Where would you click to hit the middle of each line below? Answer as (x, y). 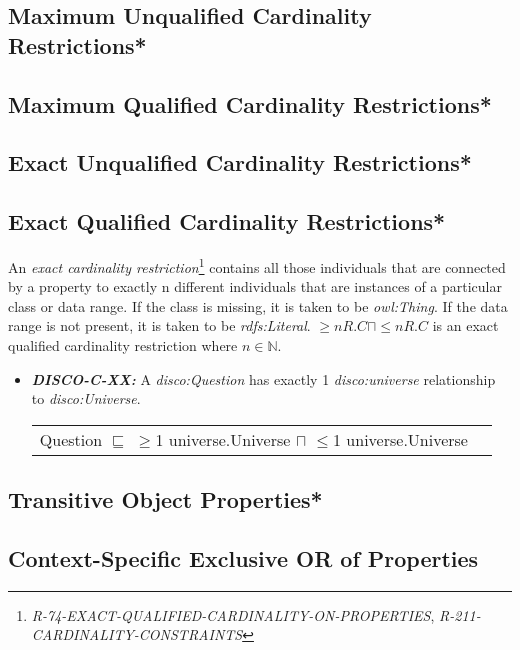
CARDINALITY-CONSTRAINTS (137, 634)
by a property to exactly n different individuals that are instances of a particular (255, 286)
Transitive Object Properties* (165, 499)
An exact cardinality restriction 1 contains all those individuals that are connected (257, 265)
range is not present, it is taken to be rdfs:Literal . (159, 325)
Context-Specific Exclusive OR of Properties (243, 557)
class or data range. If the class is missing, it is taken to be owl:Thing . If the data (258, 305)
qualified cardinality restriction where (123, 344)
